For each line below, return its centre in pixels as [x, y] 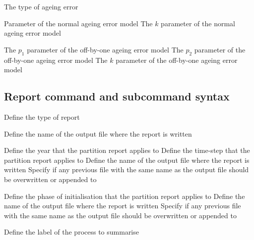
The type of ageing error [41, 6]
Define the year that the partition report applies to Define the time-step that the [127, 150]
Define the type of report [42, 117]
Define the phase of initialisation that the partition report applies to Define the [125, 196]
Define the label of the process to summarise [71, 232]
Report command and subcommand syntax [117, 96]
